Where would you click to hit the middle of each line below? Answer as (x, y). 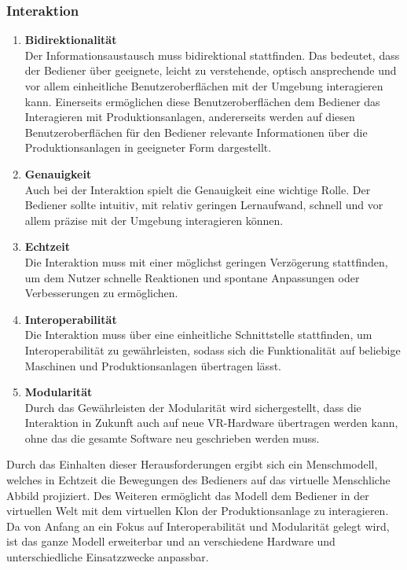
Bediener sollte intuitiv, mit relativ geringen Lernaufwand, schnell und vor (204, 205)
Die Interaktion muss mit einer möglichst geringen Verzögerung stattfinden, (206, 261)
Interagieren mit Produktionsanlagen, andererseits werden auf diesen (190, 117)
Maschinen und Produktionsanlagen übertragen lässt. (153, 365)
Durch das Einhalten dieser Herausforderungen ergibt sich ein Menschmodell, (192, 464)
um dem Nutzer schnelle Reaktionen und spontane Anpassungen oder (192, 277)
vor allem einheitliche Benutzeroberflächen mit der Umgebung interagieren (204, 86)
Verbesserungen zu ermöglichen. (101, 293)
